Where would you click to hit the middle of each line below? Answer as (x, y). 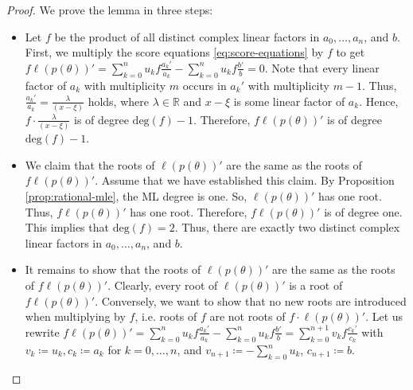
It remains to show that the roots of (113, 269)
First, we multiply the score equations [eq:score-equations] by (174, 52)
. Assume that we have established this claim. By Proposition (245, 180)
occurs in (205, 86)
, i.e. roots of (166, 316)
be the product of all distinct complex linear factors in (187, 36)
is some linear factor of (289, 101)
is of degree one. (363, 211)
